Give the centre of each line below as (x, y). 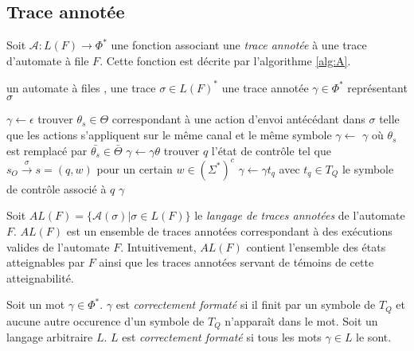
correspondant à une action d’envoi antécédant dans (238, 119)
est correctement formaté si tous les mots (222, 337)
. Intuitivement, (158, 246)
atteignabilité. (40, 277)
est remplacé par (47, 150)
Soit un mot (36, 304)
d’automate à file (48, 60)
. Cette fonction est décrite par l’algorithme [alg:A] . (225, 60)
